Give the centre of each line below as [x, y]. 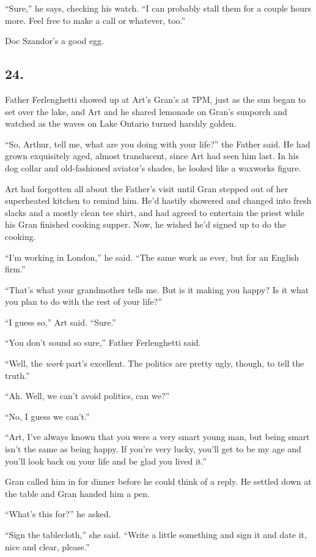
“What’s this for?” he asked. [58, 514]
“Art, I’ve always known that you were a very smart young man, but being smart [157, 437]
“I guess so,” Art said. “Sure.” [61, 322]
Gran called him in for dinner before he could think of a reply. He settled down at [158, 481]
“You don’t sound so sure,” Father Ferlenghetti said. [103, 342]
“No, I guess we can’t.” [47, 416]
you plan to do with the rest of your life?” [83, 301]
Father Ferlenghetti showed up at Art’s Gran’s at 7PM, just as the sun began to [156, 99]
